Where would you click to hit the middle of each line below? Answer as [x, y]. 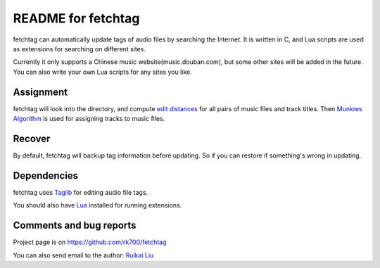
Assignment [40, 92]
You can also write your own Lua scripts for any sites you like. [103, 72]
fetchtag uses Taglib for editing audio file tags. [80, 192]
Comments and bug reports [75, 225]
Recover [32, 138]
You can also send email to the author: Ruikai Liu [83, 255]
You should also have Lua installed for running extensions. [97, 205]
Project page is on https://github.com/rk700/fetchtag [90, 242]
